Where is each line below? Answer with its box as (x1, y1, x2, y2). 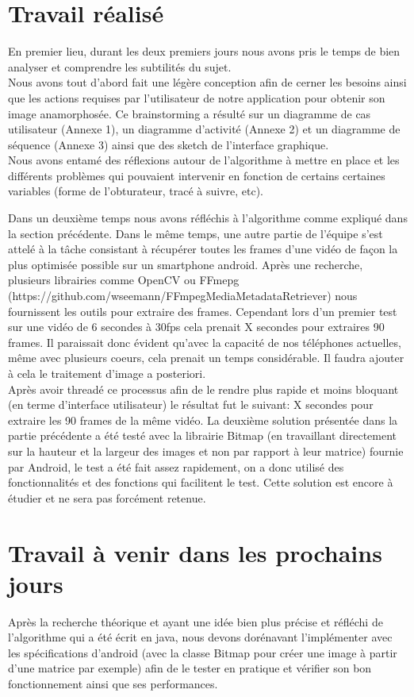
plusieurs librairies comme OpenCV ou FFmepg (8, 271, 240, 288)
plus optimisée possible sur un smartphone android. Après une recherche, (8, 256, 363, 272)
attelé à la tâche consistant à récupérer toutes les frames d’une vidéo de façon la (8, 241, 398, 257)
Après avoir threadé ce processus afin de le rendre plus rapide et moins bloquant (8, 380, 399, 397)
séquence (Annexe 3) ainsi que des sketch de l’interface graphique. (8, 136, 329, 152)
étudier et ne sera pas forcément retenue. (8, 489, 206, 506)
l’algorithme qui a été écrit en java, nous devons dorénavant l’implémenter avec (8, 629, 393, 645)
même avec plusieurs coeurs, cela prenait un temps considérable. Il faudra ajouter (8, 349, 404, 366)
